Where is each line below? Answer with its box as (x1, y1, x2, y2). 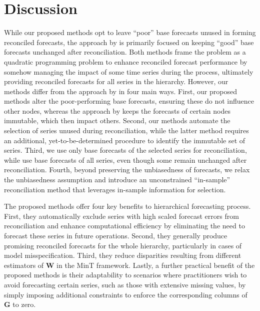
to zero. (12, 299, 36, 309)
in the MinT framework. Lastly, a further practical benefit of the (56, 259, 255, 270)
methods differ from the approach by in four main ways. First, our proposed (4, 86, 237, 96)
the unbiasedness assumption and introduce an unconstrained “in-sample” (4, 174, 230, 185)
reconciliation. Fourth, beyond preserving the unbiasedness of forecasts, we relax (4, 164, 250, 175)
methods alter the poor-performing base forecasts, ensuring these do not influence (4, 96, 254, 106)
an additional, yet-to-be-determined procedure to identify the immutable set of (4, 135, 245, 145)
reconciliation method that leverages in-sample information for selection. (4, 184, 226, 194)
